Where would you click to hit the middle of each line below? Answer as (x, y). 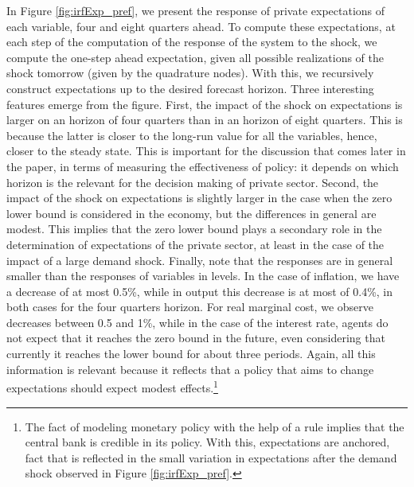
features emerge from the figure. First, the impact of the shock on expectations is (205, 104)
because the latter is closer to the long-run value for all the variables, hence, (192, 135)
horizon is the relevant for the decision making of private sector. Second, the (193, 182)
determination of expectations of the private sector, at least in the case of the (195, 244)
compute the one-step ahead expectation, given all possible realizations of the (195, 57)
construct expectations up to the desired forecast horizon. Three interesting (190, 88)
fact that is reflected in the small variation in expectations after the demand (211, 457)
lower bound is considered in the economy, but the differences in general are (191, 213)
